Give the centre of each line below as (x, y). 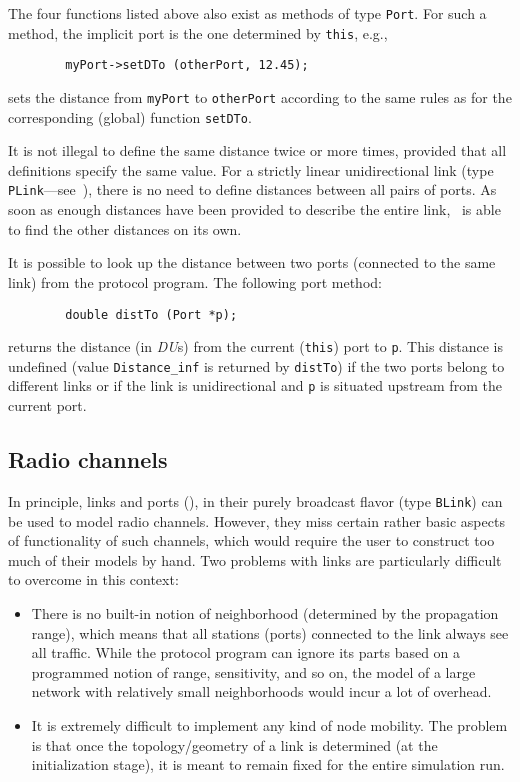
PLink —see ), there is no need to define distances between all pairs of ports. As (252, 189)
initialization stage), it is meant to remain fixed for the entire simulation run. (268, 764)
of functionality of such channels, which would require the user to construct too (251, 540)
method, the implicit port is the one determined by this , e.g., (198, 32)
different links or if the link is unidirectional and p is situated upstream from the (255, 385)
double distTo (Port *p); (151, 314)
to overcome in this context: (93, 579)
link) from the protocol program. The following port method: (195, 281)
